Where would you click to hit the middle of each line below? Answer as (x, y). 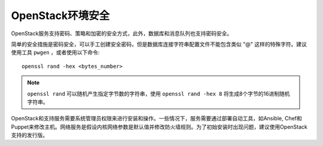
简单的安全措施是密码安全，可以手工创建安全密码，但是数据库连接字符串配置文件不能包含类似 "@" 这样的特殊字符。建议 (159, 44)
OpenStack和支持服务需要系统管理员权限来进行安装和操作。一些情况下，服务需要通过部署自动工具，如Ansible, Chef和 (156, 119)
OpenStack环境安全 (60, 15)
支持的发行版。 (29, 135)
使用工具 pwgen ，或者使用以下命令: (55, 52)
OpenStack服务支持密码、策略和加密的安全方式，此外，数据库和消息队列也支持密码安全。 (122, 33)
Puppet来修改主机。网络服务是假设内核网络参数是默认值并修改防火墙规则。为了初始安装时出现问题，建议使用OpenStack (159, 127)
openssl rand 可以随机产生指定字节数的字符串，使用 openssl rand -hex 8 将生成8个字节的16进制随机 (159, 94)
